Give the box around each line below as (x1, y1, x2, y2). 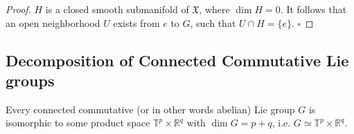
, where (199, 2, 230, 16)
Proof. (6, 2, 31, 16)
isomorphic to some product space (6, 115, 150, 130)
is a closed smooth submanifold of (45, 2, 189, 16)
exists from (113, 15, 160, 30)
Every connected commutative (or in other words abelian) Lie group (6, 102, 295, 116)
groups (6, 69, 55, 90)
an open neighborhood (6, 15, 100, 30)
